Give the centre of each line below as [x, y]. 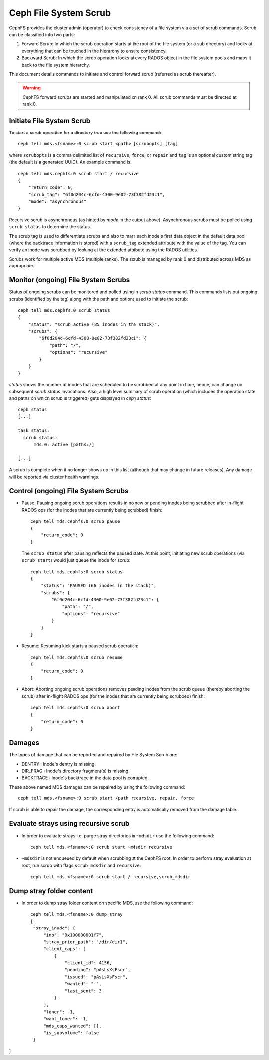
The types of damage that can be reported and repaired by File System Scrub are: [93, 755]
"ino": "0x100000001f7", [74, 935]
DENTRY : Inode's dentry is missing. [59, 764]
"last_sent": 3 [83, 991]
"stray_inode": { [54, 928]
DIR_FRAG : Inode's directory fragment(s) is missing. [75, 771]
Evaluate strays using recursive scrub [69, 824]
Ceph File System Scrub [60, 13]
